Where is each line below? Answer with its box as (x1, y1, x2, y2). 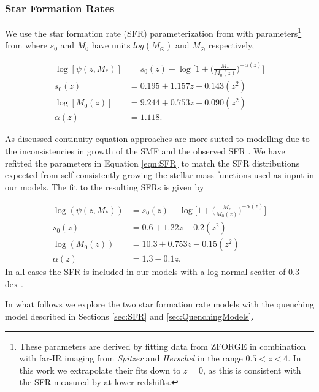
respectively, (208, 39, 255, 51)
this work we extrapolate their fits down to (19, 363, 181, 376)
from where (5, 39, 47, 51)
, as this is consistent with (203, 363, 301, 376)
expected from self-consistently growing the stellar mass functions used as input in (5, 168, 315, 181)
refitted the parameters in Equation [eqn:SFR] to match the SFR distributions (5, 156, 300, 169)
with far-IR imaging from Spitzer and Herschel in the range (19, 352, 243, 364)
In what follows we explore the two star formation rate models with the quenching (5, 298, 314, 311)
